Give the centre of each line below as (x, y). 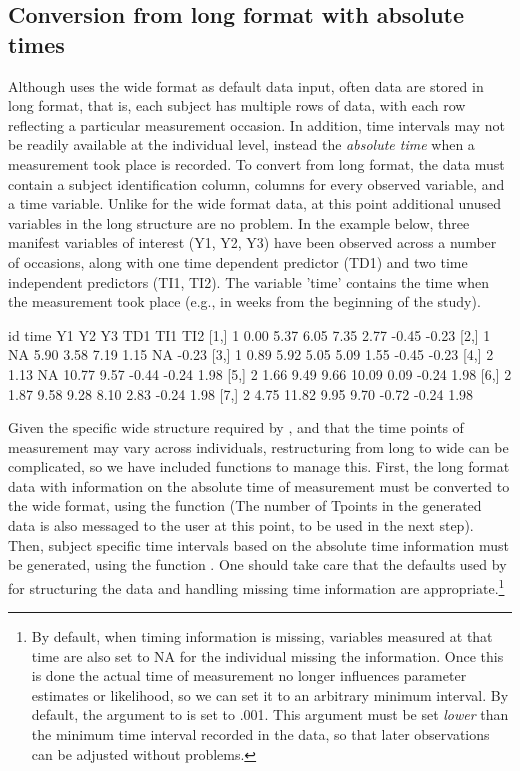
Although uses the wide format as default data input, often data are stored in (246, 85)
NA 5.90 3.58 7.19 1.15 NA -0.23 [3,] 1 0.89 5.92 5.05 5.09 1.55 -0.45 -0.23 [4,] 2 (251, 354)
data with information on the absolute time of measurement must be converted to (259, 485)
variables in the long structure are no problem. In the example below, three (239, 222)
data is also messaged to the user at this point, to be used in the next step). (241, 525)
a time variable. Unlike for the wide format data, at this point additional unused (255, 203)
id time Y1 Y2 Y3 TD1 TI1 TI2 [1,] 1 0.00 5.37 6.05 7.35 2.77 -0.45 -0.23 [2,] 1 (249, 334)
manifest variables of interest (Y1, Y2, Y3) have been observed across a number (252, 242)
